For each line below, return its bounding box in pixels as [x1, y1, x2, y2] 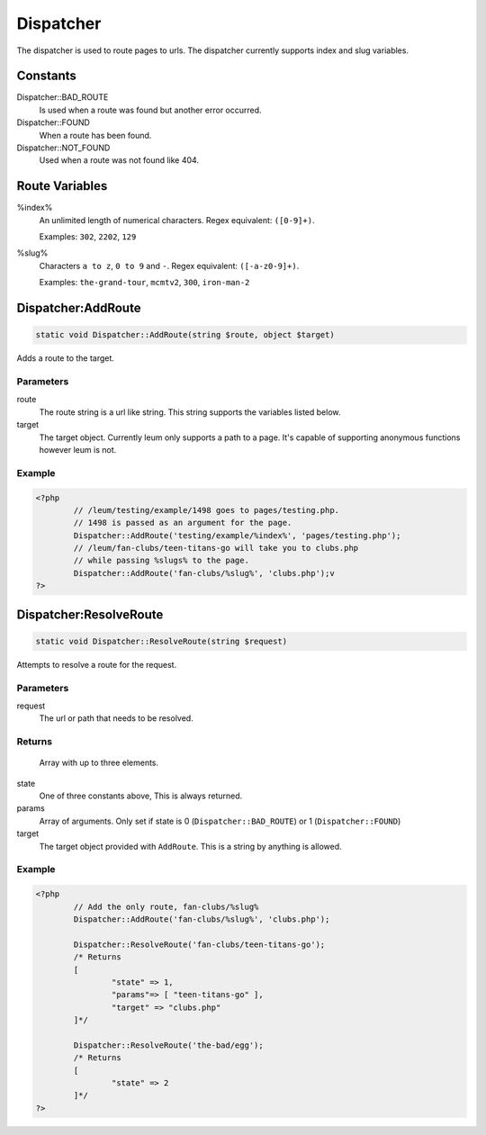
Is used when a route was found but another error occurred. [39, 104, 262, 115]
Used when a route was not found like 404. [39, 155, 200, 166]
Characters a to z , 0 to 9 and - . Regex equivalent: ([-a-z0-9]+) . [39, 260, 300, 271]
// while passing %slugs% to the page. [73, 555, 249, 566]
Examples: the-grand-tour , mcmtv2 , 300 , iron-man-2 [39, 277, 250, 288]
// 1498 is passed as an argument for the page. [73, 518, 292, 528]
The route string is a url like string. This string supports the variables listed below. [39, 406, 341, 418]
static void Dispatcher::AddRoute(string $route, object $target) [35, 329, 335, 340]
